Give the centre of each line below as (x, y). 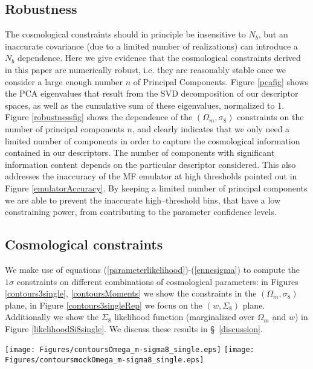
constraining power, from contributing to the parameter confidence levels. (141, 212)
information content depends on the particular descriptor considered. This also (150, 164)
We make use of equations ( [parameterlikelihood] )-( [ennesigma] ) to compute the (153, 269)
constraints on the (270, 117)
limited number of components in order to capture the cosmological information (153, 140)
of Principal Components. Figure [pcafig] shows (221, 81)
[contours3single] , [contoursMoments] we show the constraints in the (131, 293)
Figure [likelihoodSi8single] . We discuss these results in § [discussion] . (134, 328)
